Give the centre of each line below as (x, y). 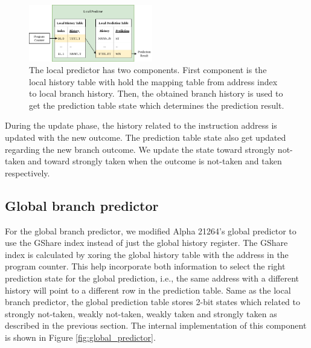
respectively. (27, 172)
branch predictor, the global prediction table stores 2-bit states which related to (152, 302)
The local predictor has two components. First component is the (148, 70)
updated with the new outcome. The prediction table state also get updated (146, 137)
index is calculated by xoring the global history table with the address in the (147, 254)
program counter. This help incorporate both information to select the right (145, 266)
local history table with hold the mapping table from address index (153, 81)
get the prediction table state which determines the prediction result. (157, 105)
